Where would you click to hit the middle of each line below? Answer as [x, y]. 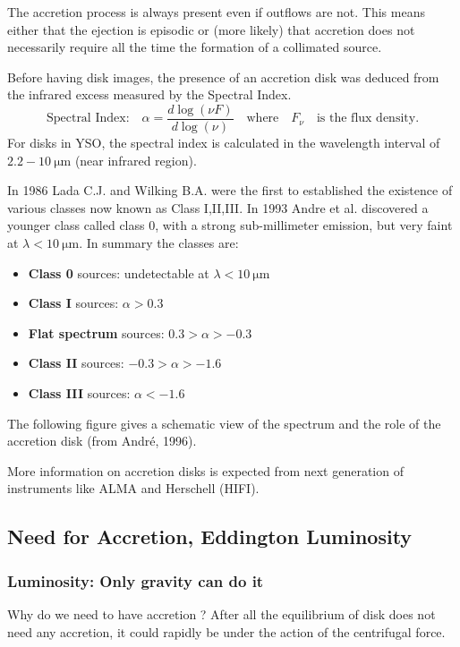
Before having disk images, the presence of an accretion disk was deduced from [223, 77]
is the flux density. [368, 119]
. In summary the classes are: [159, 243]
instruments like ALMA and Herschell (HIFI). [133, 488]
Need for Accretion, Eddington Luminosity [210, 536]
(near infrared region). [136, 160]
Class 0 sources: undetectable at [119, 272]
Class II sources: [76, 363]
